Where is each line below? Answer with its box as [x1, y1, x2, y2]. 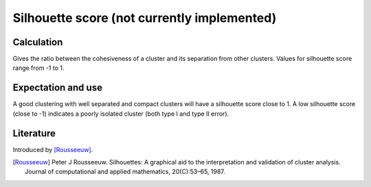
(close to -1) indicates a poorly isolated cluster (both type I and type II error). [12, 110, 229, 118]
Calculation [12, 36, 63, 48]
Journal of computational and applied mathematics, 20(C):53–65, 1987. [25, 168, 226, 176]
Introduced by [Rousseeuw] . [12, 145, 93, 153]
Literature [12, 127, 56, 139]
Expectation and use [12, 82, 103, 94]
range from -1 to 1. [12, 64, 65, 72]
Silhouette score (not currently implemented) [12, 10, 277, 25]
